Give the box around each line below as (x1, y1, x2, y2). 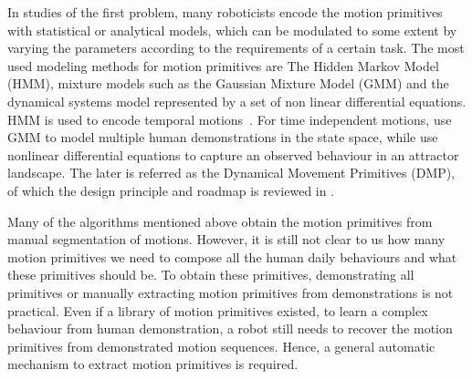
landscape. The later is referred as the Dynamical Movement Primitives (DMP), (7, 163, 456, 182)
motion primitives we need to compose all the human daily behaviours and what (7, 247, 457, 266)
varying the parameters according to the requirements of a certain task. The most (7, 38, 465, 57)
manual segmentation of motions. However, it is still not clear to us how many (7, 230, 446, 249)
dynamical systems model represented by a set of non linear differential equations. (7, 91, 467, 110)
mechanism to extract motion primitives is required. (7, 354, 299, 374)
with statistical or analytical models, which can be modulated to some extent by (7, 20, 457, 39)
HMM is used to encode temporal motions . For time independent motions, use (7, 109, 452, 128)
